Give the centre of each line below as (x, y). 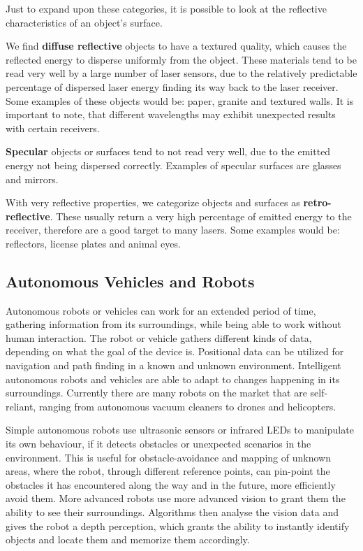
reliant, (21, 406)
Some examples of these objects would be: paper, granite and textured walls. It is (180, 100)
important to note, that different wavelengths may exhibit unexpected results (171, 114)
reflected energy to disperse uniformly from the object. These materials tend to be (181, 59)
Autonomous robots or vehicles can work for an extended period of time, (161, 310)
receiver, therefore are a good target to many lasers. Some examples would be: (173, 230)
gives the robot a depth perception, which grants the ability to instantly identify (178, 525)
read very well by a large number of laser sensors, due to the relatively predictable (181, 73)
